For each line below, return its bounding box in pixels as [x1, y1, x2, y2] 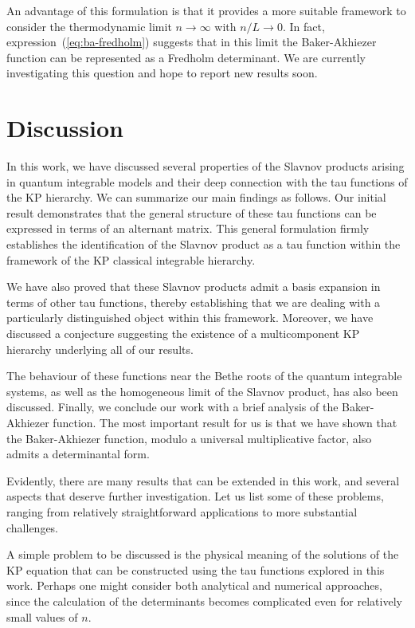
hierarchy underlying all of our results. [6, 340, 194, 357]
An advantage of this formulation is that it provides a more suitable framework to [6, 2, 406, 18]
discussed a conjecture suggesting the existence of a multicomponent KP [6, 325, 360, 342]
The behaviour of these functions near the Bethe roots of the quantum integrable [6, 367, 402, 384]
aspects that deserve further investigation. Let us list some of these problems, [6, 488, 384, 504]
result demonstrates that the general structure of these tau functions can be [6, 204, 377, 221]
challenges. [6, 519, 59, 536]
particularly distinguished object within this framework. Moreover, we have [6, 309, 374, 326]
